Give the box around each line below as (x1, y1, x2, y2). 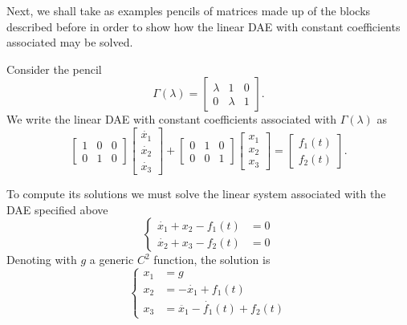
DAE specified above (6, 201, 108, 217)
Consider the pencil (6, 60, 102, 77)
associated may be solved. (6, 34, 133, 51)
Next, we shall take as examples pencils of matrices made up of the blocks (6, 2, 371, 18)
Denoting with (6, 251, 77, 268)
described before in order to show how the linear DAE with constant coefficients (6, 18, 401, 35)
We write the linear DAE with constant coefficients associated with (6, 111, 337, 128)
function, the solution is (153, 251, 271, 268)
